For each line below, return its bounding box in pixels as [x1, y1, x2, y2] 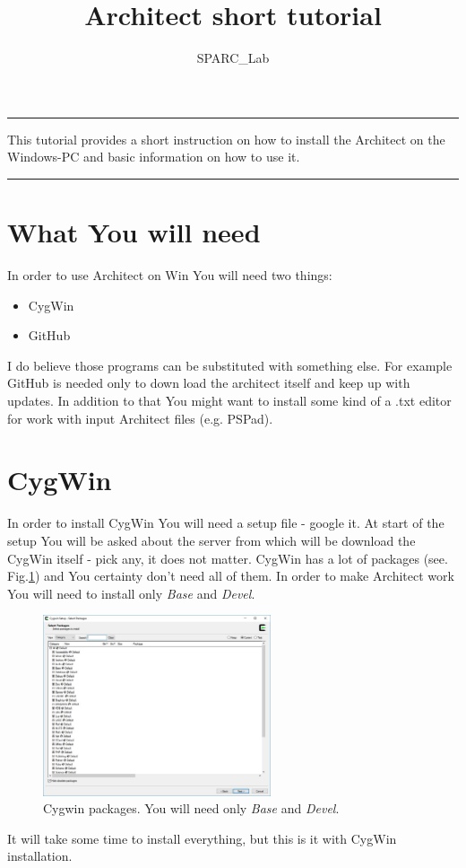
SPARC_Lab [196, 48, 270, 67]
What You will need [7, 214, 261, 250]
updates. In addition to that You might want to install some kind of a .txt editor [7, 391, 452, 409]
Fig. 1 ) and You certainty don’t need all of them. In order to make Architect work [7, 566, 454, 585]
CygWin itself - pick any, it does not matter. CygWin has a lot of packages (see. [7, 548, 448, 567]
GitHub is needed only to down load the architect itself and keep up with [7, 373, 410, 392]
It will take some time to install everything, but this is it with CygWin [7, 829, 397, 847]
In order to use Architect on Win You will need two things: [7, 266, 332, 285]
